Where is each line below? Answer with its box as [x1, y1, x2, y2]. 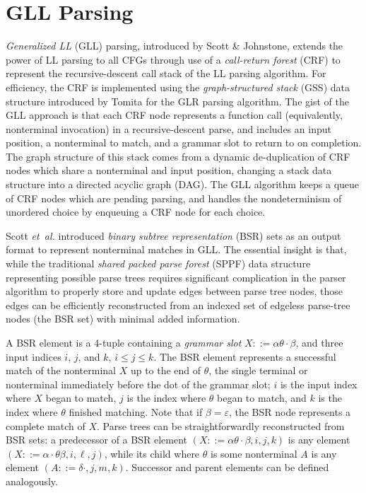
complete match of [6, 418, 85, 433]
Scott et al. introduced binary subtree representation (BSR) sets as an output [6, 228, 341, 243]
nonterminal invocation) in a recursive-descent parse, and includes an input [6, 121, 331, 136]
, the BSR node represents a [228, 404, 351, 419]
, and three [295, 335, 343, 349]
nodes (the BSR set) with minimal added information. [6, 311, 240, 326]
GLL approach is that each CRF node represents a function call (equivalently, [6, 108, 343, 122]
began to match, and [217, 390, 307, 405]
